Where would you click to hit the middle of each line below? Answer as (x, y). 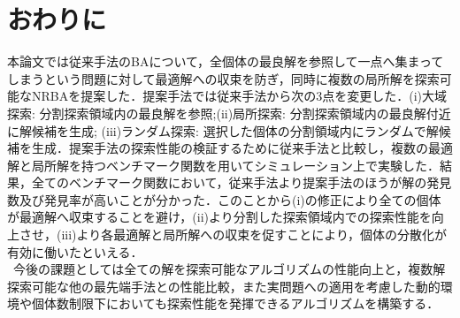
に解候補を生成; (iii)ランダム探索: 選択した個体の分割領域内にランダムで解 (223, 130)
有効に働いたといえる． (75, 251)
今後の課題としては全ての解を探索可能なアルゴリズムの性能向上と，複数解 (229, 269)
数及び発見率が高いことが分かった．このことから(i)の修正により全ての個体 (224, 199)
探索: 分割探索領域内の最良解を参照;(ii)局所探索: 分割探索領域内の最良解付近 (229, 113)
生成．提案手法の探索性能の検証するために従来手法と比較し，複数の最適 (242, 148)
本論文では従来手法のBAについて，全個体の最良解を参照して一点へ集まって (226, 61)
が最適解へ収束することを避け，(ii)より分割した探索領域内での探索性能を (219, 217)
